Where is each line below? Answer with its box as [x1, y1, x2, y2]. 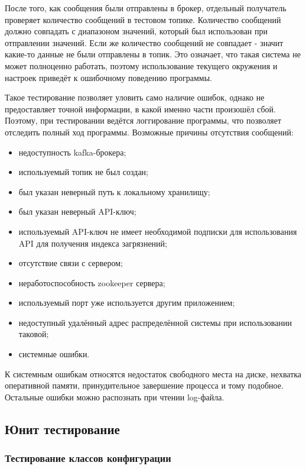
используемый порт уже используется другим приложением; [18, 296, 235, 309]
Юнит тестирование [5, 419, 120, 438]
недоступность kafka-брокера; [18, 145, 126, 158]
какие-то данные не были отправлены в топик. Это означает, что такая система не [5, 48, 301, 60]
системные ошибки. [18, 348, 90, 360]
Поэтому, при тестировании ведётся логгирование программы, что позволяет [5, 114, 282, 127]
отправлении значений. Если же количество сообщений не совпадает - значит [5, 36, 284, 48]
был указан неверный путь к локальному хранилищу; [18, 185, 210, 198]
